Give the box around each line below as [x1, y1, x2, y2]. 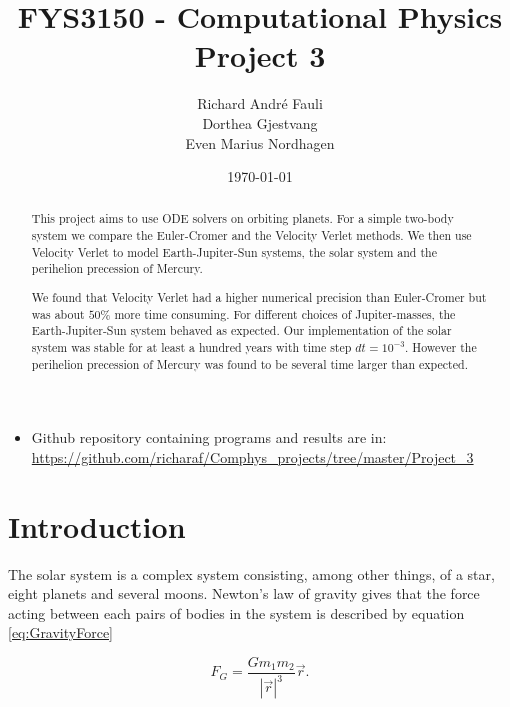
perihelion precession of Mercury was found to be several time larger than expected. [31, 355, 468, 372]
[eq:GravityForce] [8, 622, 113, 643]
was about [31, 305, 85, 322]
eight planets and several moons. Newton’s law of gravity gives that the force [8, 583, 480, 604]
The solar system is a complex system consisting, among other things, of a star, [8, 563, 495, 584]
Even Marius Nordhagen [185, 132, 335, 153]
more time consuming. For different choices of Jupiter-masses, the [114, 305, 456, 322]
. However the [404, 338, 477, 355]
